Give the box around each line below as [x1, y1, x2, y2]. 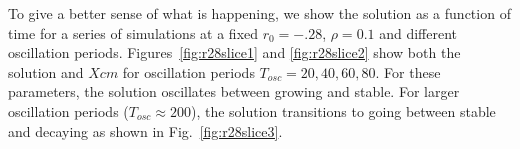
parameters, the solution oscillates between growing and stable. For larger [8, 81, 460, 102]
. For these [375, 61, 441, 82]
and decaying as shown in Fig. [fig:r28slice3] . [8, 120, 283, 141]
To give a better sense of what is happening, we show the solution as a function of [8, 3, 511, 23]
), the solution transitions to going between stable [190, 100, 496, 121]
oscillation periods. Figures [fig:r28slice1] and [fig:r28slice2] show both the [8, 42, 461, 63]
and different [379, 22, 458, 43]
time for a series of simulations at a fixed [8, 22, 259, 43]
